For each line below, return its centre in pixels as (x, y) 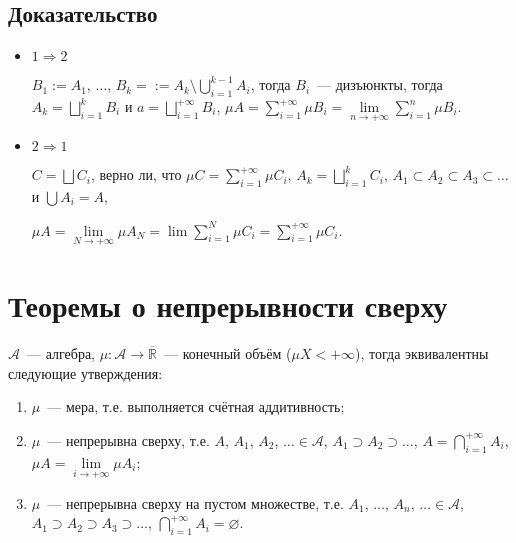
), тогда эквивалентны (422, 352)
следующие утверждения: (85, 372)
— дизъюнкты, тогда (380, 84)
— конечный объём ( (228, 352)
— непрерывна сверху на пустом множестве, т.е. (195, 502)
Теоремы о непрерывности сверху (228, 305)
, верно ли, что (136, 174)
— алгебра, (60, 352)
